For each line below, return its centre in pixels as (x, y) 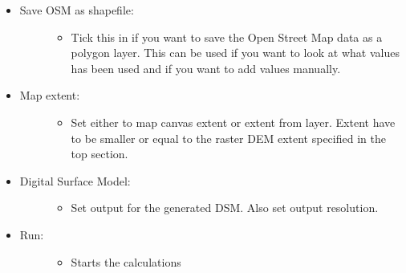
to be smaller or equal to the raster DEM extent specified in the (228, 138)
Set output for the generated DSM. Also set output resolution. (225, 208)
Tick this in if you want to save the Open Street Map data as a (227, 37)
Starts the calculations (126, 261)
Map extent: (50, 95)
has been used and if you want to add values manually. (206, 68)
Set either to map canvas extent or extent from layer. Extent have (233, 122)
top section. (99, 154)
